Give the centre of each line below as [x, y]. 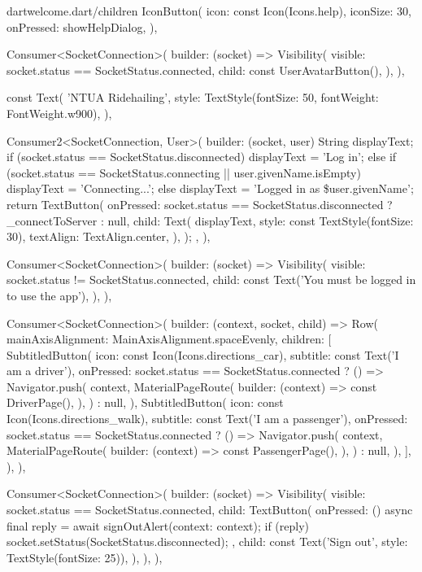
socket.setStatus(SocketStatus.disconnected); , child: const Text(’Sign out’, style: [207, 541]
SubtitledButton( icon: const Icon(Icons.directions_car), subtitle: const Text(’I [203, 354]
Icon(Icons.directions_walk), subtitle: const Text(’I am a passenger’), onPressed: [207, 419]
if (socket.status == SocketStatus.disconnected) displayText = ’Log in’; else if [202, 157]
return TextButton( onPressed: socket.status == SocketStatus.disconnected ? [200, 204]
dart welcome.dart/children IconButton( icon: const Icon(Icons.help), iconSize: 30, [209, 11]
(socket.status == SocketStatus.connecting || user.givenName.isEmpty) [184, 172]
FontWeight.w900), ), [59, 113]
